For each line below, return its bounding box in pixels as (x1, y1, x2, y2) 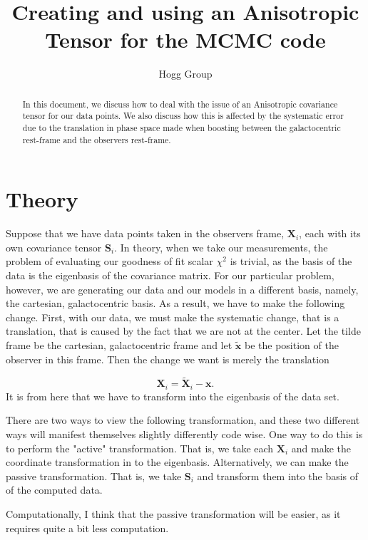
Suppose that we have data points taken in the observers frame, (6, 226, 285, 241)
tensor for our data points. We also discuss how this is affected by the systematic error (22, 110, 344, 122)
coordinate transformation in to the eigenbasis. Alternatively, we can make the (6, 455, 349, 469)
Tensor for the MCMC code (45, 25, 326, 54)
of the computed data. (6, 482, 103, 497)
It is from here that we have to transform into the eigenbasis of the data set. (6, 388, 339, 403)
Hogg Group (158, 66, 213, 81)
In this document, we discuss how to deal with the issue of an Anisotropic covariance (22, 98, 338, 110)
